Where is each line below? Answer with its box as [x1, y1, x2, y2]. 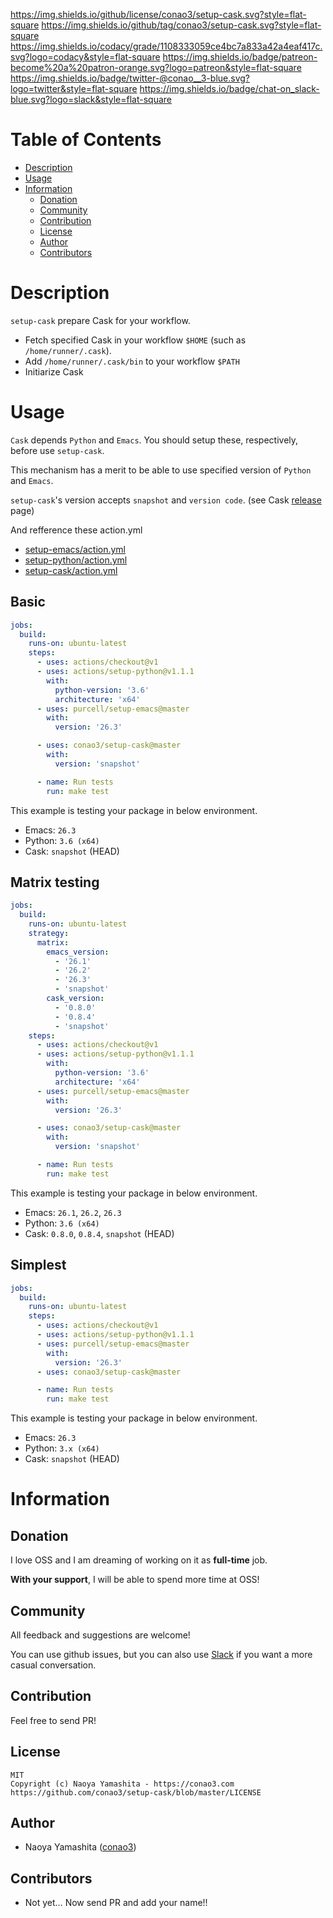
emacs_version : [46, 947, 110, 957]
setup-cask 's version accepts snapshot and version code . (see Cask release [10, 494, 322, 506]
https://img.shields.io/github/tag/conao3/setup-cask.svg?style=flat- [41, 19, 322, 31]
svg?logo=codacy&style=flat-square [10, 51, 161, 63]
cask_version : [46, 994, 105, 1004]
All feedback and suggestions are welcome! [10, 1629, 191, 1641]
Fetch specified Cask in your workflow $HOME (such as [24, 334, 247, 346]
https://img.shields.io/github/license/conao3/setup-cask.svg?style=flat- [10, 9, 307, 20]
